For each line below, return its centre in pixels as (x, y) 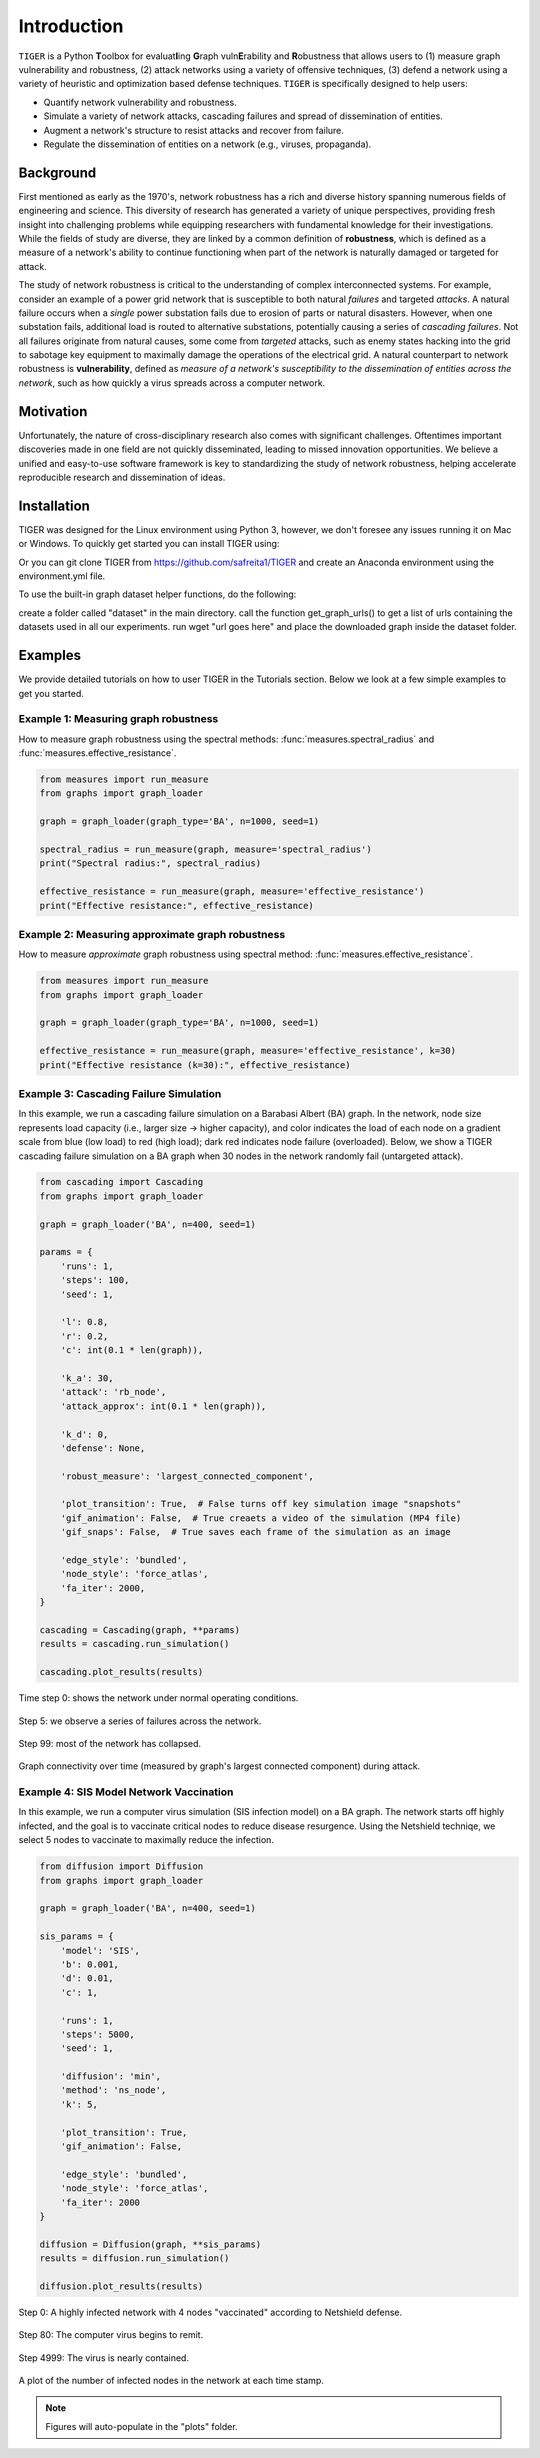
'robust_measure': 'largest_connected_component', (187, 1476)
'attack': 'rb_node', (113, 1392)
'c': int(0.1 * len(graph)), (132, 1350)
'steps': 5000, (97, 2034)
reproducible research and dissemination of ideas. (122, 477)
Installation (54, 505)
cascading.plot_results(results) (121, 1672)
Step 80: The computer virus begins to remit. (111, 2335)
